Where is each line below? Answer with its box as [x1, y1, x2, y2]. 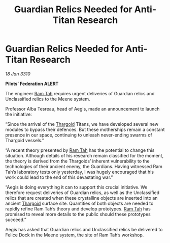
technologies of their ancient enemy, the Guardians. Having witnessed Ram [5, 163, 162, 169]
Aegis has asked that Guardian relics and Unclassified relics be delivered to [5, 226, 163, 232]
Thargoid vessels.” [5, 137, 44, 143]
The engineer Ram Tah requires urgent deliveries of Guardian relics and [5, 90, 155, 96]
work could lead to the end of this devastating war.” [5, 174, 113, 180]
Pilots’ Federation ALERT [5, 80, 59, 87]
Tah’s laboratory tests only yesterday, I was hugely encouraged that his [5, 169, 154, 175]
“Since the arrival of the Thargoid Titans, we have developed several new [5, 121, 159, 127]
